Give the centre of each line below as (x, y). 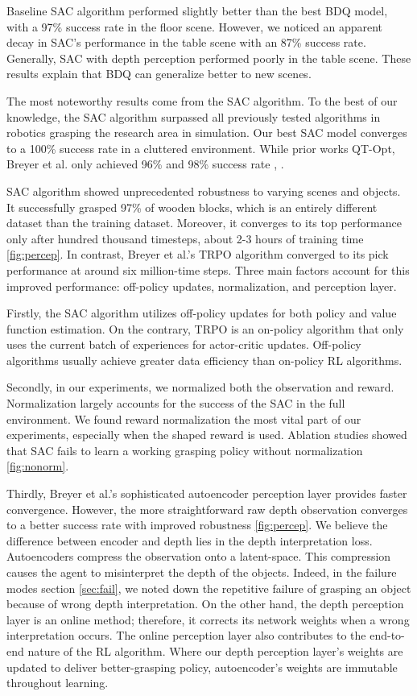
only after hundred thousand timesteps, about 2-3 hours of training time (185, 238)
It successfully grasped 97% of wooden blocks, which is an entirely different (192, 207)
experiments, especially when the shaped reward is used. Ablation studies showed (207, 435)
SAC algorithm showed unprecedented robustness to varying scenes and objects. (204, 191)
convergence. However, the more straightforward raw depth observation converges (207, 509)
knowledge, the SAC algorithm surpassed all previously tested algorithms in (194, 116)
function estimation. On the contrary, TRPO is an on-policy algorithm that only (205, 328)
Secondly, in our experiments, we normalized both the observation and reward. (200, 387)
